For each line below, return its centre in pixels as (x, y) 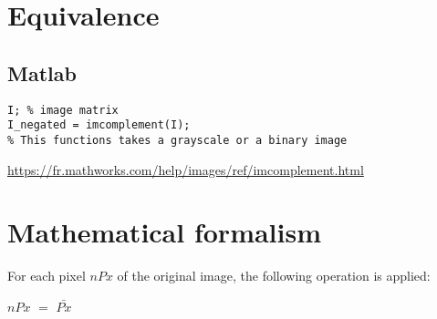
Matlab (42, 72)
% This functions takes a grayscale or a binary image (177, 140)
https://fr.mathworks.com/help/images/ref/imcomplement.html (186, 169)
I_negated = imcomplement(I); (99, 125)
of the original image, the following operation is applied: (274, 276)
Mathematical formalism (165, 232)
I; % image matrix (63, 110)
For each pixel (47, 276)
